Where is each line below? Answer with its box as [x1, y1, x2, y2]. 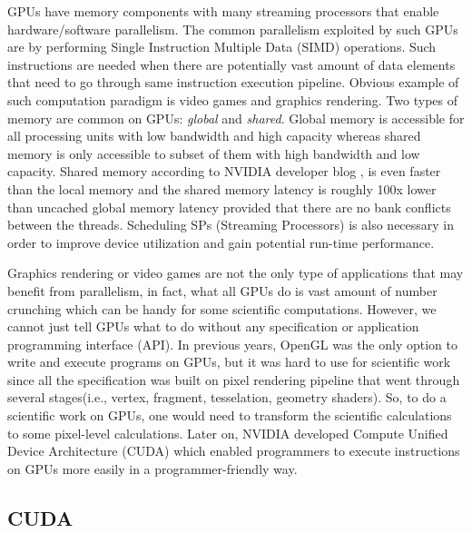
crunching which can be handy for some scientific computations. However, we [7, 299, 437, 318]
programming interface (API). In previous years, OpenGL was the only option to [7, 334, 457, 353]
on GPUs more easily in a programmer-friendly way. [7, 459, 298, 478]
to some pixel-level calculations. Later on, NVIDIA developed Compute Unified [7, 423, 448, 442]
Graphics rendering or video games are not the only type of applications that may [7, 263, 464, 282]
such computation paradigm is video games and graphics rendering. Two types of [7, 90, 457, 109]
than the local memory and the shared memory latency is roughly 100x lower [7, 179, 437, 198]
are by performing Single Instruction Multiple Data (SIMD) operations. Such [7, 37, 437, 56]
